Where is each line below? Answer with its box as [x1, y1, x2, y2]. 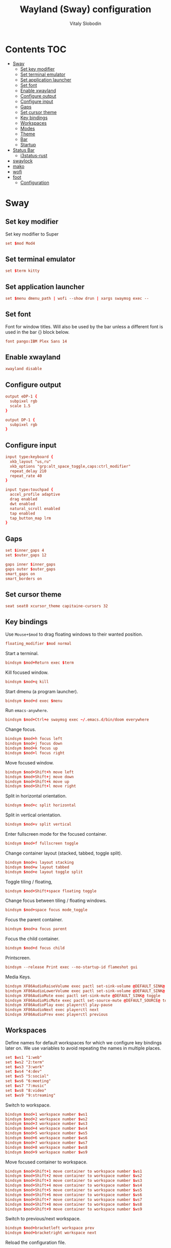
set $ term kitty [5, 268, 40, 273]
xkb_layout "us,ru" [10, 459, 51, 464]
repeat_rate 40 [10, 473, 42, 478]
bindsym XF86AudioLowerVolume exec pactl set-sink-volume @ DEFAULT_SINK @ [5, 988, 165, 994]
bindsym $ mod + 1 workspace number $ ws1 [5, 1112, 88, 1117]
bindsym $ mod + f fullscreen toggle [5, 841, 79, 846]
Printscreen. [5, 955, 31, 960]
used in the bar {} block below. [5, 329, 70, 335]
